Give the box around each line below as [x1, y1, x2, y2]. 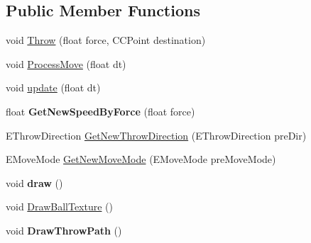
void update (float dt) [6, 80, 101, 95]
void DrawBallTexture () [6, 199, 113, 214]
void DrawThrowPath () [6, 222, 122, 237]
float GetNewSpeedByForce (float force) [6, 103, 195, 118]
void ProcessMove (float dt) [6, 56, 126, 71]
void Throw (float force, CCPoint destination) [6, 33, 206, 47]
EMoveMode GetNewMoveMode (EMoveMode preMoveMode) [6, 152, 276, 166]
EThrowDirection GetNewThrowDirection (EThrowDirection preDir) [6, 128, 307, 142]
